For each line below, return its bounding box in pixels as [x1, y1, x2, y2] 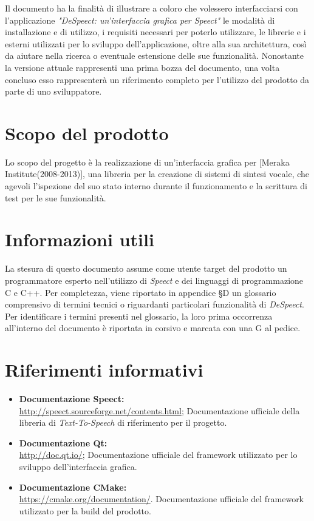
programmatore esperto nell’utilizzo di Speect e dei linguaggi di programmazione [5, 274, 304, 286]
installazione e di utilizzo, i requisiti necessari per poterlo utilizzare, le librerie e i [5, 25, 306, 38]
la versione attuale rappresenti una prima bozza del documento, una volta [5, 61, 280, 73]
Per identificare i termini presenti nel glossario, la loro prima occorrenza [5, 309, 273, 322]
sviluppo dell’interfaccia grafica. [19, 460, 137, 473]
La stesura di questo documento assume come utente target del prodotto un [5, 262, 287, 275]
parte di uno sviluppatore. [5, 85, 102, 98]
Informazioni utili [5, 227, 154, 252]
